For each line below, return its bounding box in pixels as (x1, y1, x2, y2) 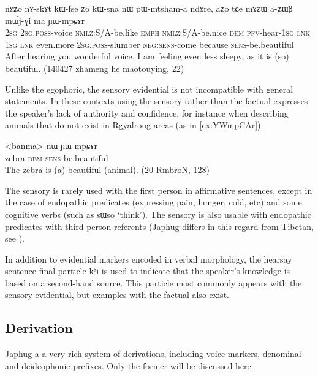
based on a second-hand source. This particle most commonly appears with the (5, 276, 302, 289)
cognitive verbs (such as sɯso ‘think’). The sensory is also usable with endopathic (5, 207, 311, 220)
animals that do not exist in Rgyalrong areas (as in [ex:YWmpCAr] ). (5, 118, 263, 131)
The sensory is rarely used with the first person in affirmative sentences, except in (5, 183, 312, 196)
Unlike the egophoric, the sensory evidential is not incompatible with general (5, 82, 293, 95)
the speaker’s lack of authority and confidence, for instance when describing (5, 106, 289, 119)
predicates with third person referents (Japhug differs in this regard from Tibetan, (5, 220, 314, 232)
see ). (5, 232, 25, 245)
